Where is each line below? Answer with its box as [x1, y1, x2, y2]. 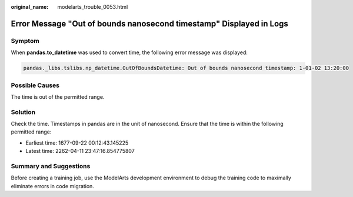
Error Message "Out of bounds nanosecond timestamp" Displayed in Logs [11, 18, 288, 29]
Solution [11, 108, 36, 116]
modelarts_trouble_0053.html [57, 4, 128, 10]
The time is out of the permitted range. [11, 93, 105, 100]
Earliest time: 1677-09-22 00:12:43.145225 [25, 139, 129, 146]
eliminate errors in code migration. [11, 182, 94, 189]
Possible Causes [11, 81, 60, 89]
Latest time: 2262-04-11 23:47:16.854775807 [25, 148, 135, 155]
